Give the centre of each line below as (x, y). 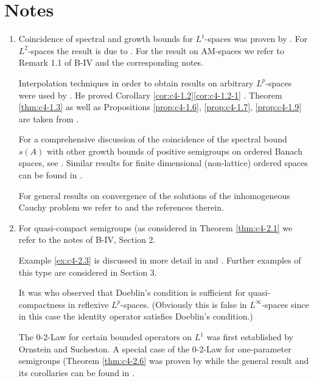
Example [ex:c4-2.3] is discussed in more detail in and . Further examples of (160, 260)
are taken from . (49, 118)
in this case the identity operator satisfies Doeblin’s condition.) (136, 316)
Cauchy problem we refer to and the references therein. (121, 207)
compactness (42, 304)
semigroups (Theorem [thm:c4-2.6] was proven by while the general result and (164, 361)
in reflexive (88, 304)
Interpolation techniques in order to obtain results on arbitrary (136, 82)
